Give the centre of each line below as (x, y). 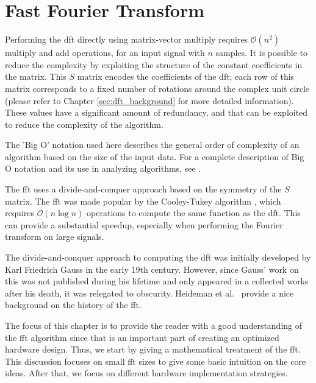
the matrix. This (36, 76)
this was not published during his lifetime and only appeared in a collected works (157, 281)
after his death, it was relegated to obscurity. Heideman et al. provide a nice (149, 293)
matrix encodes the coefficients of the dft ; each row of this (186, 76)
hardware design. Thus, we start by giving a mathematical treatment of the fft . (153, 349)
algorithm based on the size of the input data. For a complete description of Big (155, 156)
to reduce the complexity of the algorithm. (84, 124)
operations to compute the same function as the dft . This (194, 213)
